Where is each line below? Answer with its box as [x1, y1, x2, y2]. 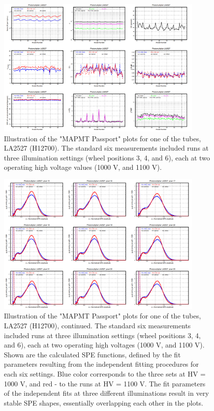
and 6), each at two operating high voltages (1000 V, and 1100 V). [4, 340, 205, 350]
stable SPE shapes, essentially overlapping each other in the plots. [4, 397, 203, 408]
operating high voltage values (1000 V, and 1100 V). [4, 162, 162, 172]
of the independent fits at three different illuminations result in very [4, 388, 209, 398]
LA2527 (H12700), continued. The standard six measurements [4, 320, 191, 330]
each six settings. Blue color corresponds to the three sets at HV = [4, 368, 206, 379]
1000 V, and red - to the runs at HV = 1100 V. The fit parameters [4, 378, 206, 388]
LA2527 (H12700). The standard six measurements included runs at [4, 143, 209, 153]
